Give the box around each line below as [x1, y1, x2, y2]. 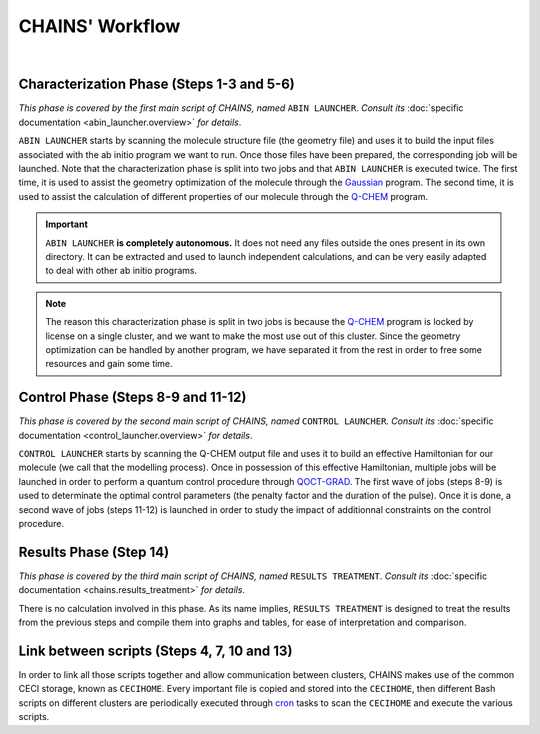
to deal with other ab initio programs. [45, 265, 198, 277]
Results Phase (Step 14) [18, 543, 170, 560]
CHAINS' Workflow [18, 15, 181, 37]
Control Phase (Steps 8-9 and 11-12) [18, 389, 247, 406]
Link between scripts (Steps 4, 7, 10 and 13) [18, 642, 293, 659]
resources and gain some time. [45, 358, 174, 370]
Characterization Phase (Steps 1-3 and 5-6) [18, 76, 295, 93]
